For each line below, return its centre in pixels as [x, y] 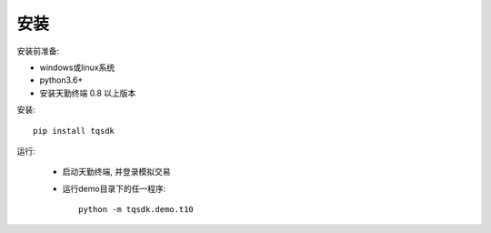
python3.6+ [61, 80]
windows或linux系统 [77, 67]
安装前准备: [38, 51]
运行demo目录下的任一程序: [114, 188]
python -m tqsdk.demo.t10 [136, 210]
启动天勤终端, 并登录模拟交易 [116, 172]
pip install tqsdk [74, 131]
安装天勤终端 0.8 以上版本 [88, 93]
